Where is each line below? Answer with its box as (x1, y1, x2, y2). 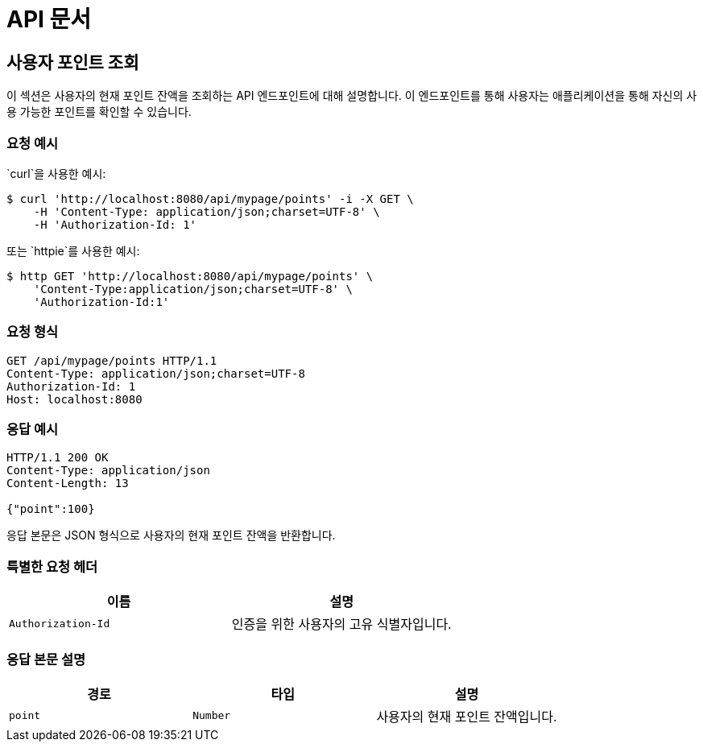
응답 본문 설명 (6, 651, 86, 667)
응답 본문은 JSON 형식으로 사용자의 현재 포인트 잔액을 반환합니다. (6, 528, 336, 543)
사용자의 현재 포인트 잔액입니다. (376, 708, 557, 725)
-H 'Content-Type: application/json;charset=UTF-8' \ (33, 205, 380, 218)
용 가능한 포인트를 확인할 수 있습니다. (6, 105, 192, 119)
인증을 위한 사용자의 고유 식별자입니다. (231, 616, 452, 633)
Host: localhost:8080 (6, 392, 143, 406)
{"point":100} (6, 502, 95, 516)
